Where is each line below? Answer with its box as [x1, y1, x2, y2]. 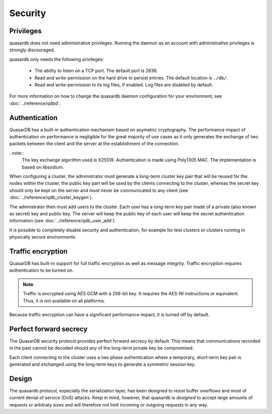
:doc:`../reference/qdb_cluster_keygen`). [9, 194, 93, 201]
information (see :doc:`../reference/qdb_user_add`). [9, 218, 116, 224]
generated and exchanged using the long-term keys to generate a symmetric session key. [9, 361, 196, 367]
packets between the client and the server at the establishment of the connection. [9, 141, 180, 147]
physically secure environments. [9, 234, 77, 240]
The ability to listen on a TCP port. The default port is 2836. [34, 68, 158, 74]
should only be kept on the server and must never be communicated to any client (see [9, 187, 188, 193]
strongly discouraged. [9, 47, 55, 53]
